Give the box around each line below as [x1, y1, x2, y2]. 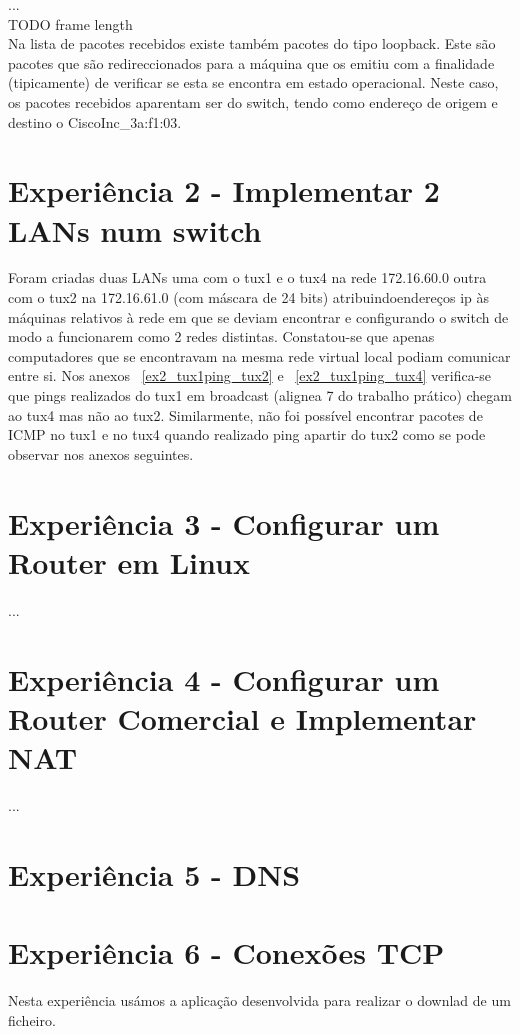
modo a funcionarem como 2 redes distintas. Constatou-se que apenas [8, 326, 435, 347]
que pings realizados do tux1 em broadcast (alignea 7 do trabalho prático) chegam [8, 385, 512, 406]
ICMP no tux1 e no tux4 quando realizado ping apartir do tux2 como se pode [8, 424, 486, 445]
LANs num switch [8, 209, 262, 250]
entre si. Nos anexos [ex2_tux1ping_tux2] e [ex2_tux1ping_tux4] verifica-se [8, 365, 492, 386]
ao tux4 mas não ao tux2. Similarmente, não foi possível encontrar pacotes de [8, 404, 483, 425]
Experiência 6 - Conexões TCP [8, 931, 445, 972]
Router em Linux [8, 541, 250, 582]
